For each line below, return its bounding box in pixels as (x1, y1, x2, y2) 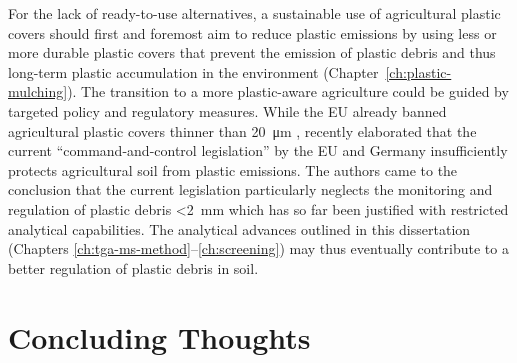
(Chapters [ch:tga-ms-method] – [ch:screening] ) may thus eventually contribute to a (8, 238, 509, 259)
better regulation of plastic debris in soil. (8, 257, 259, 278)
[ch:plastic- (385, 61, 452, 82)
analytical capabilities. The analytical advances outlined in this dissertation (8, 218, 471, 239)
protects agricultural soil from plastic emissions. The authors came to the (8, 159, 458, 180)
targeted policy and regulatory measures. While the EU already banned (8, 100, 447, 121)
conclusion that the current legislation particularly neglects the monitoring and (8, 179, 493, 200)
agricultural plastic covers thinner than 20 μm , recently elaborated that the (8, 120, 477, 141)
